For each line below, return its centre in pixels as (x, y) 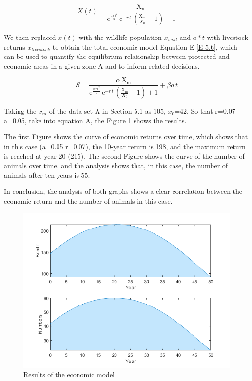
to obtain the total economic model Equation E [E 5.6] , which (145, 47)
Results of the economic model (69, 374)
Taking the (20, 111)
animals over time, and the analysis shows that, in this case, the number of (116, 165)
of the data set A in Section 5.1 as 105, (107, 111)
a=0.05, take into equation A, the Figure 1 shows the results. (95, 120)
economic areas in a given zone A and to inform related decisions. (102, 66)
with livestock (227, 37)
